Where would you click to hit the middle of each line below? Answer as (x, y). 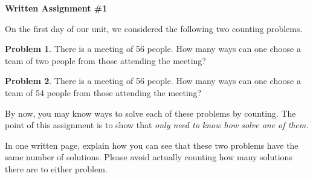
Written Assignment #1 (56, 8)
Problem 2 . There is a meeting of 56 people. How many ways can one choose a (153, 81)
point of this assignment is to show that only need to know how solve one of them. (157, 125)
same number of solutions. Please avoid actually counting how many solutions (149, 157)
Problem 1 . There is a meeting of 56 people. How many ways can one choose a (153, 49)
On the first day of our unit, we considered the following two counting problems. (154, 28)
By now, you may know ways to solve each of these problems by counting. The (150, 113)
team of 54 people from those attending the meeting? (103, 92)
